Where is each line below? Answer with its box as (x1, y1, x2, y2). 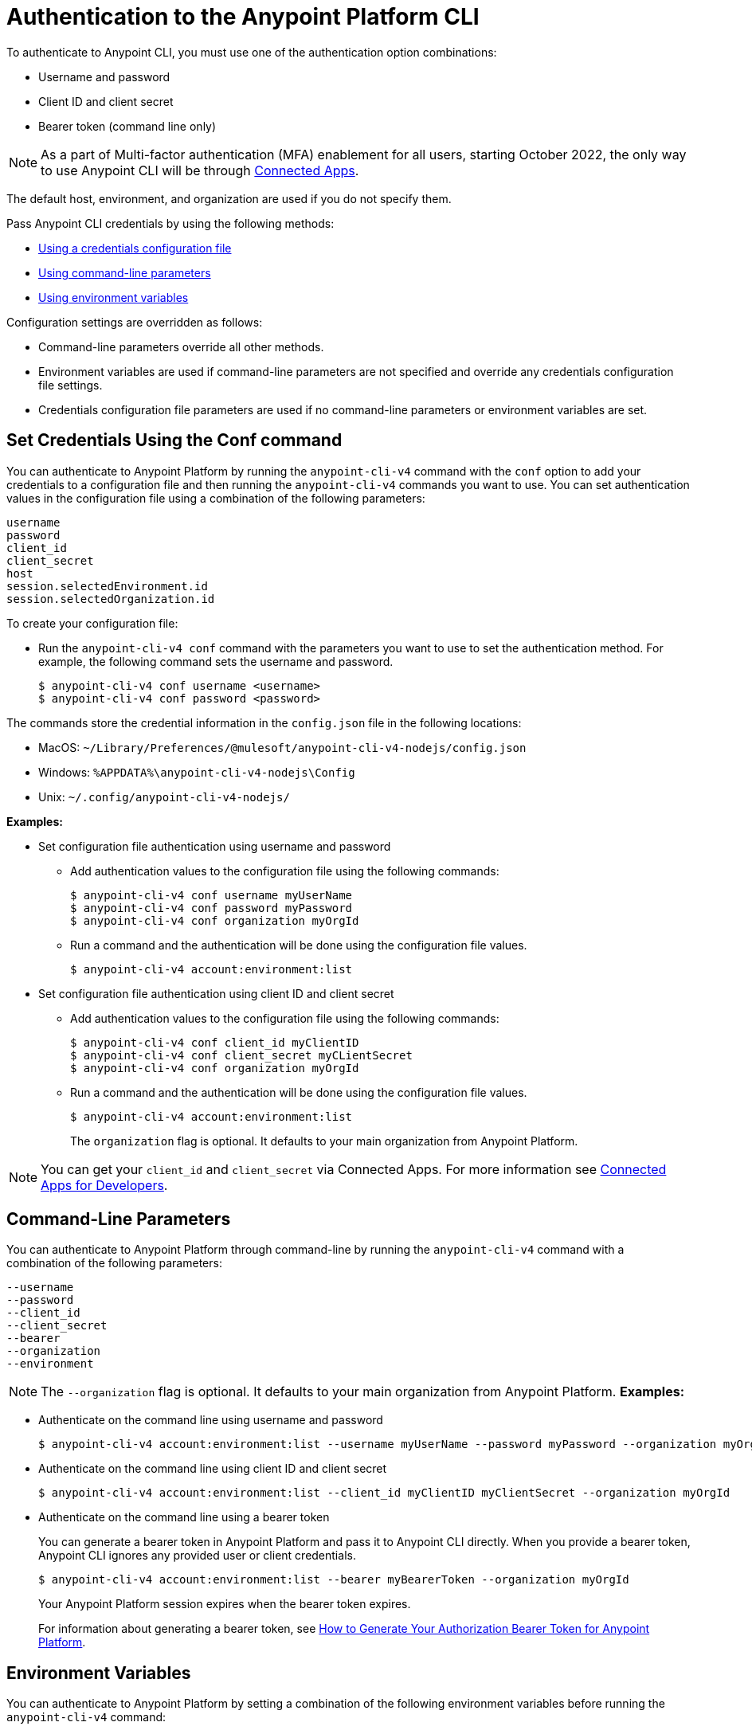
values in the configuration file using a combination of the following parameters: (6, 491, 425, 505)
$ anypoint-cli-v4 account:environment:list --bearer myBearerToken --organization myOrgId (38, 1573, 629, 1587)
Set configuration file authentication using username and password (38, 839, 391, 853)
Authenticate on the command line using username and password (38, 1413, 383, 1427)
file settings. (38, 378, 103, 392)
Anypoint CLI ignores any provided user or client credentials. (38, 1548, 356, 1563)
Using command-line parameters (38, 265, 211, 280)
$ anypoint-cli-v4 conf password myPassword (70, 901, 353, 914)
